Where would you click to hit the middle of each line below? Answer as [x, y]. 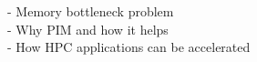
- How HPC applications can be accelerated [129, 47]
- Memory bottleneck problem [91, 11]
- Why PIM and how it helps [88, 29]
